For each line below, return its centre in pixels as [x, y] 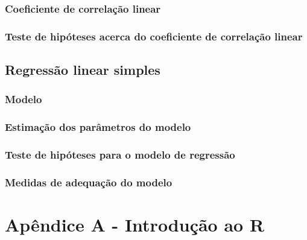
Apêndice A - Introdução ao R [135, 225]
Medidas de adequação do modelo [89, 182]
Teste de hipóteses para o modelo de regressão [120, 155]
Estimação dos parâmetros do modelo [98, 127]
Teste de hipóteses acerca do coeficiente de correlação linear [154, 36]
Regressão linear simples [83, 70]
